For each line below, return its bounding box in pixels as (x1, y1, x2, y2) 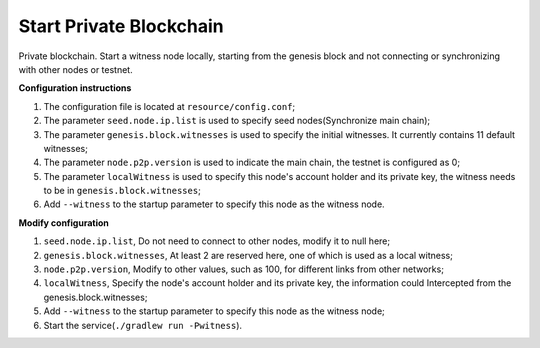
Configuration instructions (18, 82, 132, 94)
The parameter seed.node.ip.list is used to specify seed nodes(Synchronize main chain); (43, 115, 431, 127)
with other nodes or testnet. (18, 63, 134, 75)
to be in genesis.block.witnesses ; (43, 185, 202, 197)
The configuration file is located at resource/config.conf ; (43, 100, 296, 112)
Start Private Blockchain (18, 15, 224, 37)
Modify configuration (18, 216, 110, 229)
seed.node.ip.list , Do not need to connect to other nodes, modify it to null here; (43, 235, 390, 247)
